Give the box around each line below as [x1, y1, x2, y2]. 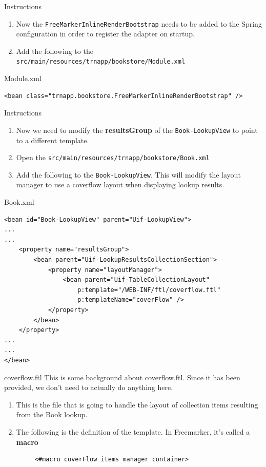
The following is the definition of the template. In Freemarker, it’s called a [16, 426, 250, 437]
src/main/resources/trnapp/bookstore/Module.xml [16, 58, 186, 66]
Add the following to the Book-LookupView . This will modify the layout [16, 169, 241, 180]
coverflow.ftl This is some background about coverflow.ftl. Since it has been [4, 372, 240, 382]
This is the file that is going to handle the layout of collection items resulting [16, 399, 258, 410]
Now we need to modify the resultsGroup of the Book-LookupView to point [16, 124, 258, 135]
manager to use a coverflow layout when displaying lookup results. [16, 179, 224, 190]
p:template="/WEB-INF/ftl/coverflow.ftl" [77, 286, 221, 294]
